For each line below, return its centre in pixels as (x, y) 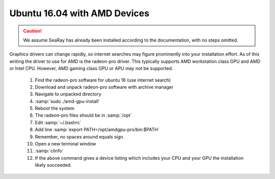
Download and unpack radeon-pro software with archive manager (104, 87)
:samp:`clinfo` (49, 151)
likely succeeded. (53, 165)
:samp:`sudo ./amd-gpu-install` (67, 101)
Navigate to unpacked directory (68, 94)
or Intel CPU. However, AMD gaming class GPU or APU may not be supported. (91, 68)
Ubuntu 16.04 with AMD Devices (79, 13)
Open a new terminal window (65, 144)
